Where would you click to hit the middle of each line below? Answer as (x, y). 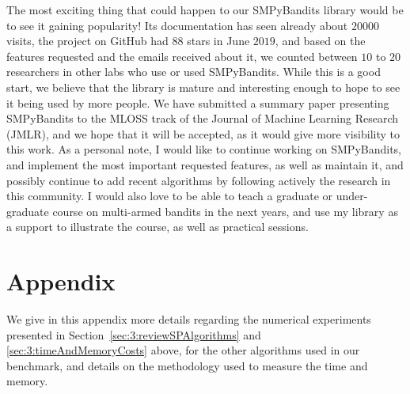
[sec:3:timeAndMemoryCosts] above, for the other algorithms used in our (183, 350)
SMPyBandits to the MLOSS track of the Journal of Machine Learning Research (203, 118)
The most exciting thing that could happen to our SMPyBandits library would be (205, 9)
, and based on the (320, 41)
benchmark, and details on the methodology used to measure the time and (187, 365)
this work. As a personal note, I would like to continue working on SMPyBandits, (204, 149)
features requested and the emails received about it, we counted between (182, 56)
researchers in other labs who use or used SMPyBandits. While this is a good (194, 72)
